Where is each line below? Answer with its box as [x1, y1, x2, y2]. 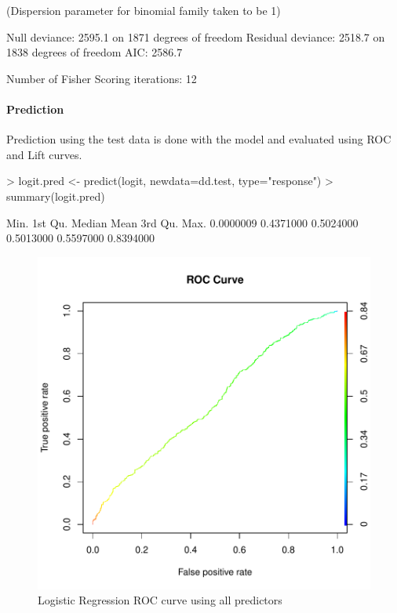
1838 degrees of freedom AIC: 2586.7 [6, 44, 183, 60]
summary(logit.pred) [6, 187, 105, 204]
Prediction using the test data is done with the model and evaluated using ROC [6, 131, 392, 147]
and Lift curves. [6, 146, 82, 162]
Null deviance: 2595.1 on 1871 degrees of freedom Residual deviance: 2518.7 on [6, 28, 385, 45]
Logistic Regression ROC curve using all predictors [38, 592, 282, 608]
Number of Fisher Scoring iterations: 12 [6, 70, 197, 86]
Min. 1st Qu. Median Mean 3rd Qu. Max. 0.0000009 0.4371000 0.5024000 [6, 214, 359, 230]
